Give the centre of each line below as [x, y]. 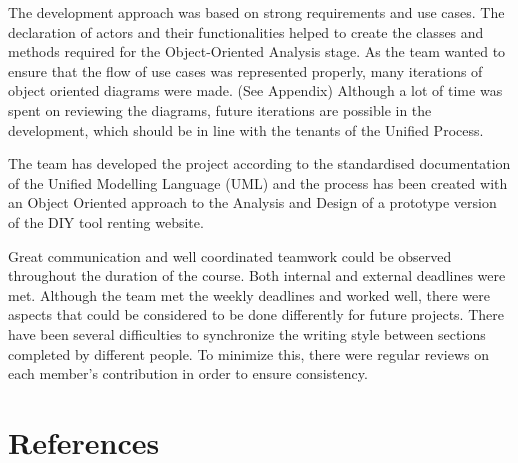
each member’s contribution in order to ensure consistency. [188, 373]
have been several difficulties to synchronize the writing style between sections [247, 333]
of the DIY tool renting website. [106, 221]
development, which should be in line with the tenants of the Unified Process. [246, 129]
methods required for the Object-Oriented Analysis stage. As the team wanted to [257, 51]
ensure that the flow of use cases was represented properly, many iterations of [245, 70]
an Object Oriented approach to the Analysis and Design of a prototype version [252, 202]
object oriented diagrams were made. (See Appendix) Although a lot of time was [255, 90]
